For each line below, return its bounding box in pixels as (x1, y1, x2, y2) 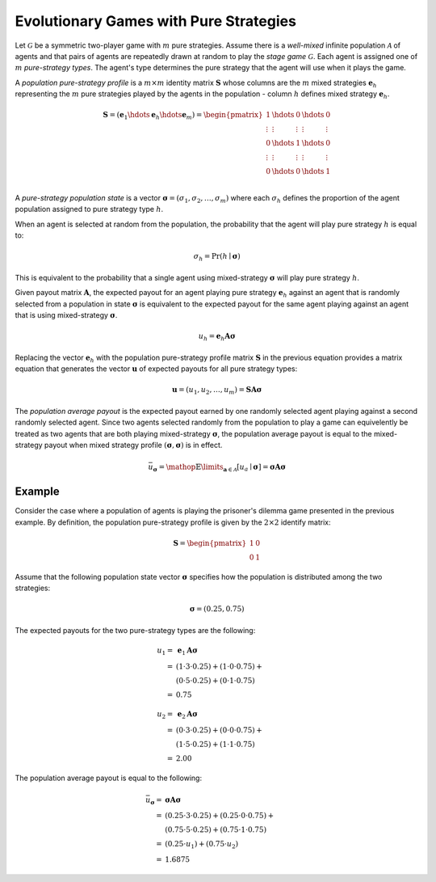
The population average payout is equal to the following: (15, 773, 202, 783)
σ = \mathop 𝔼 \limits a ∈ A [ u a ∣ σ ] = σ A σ (153, 462, 287, 473)
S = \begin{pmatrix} (173, 538, 247, 547)
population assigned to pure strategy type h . (15, 205, 164, 214)
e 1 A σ (177, 645, 198, 656)
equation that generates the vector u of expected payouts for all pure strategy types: (15, 364, 298, 373)
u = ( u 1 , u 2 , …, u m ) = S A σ (172, 385, 262, 396)
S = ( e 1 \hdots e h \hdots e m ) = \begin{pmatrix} (103, 110, 263, 121)
